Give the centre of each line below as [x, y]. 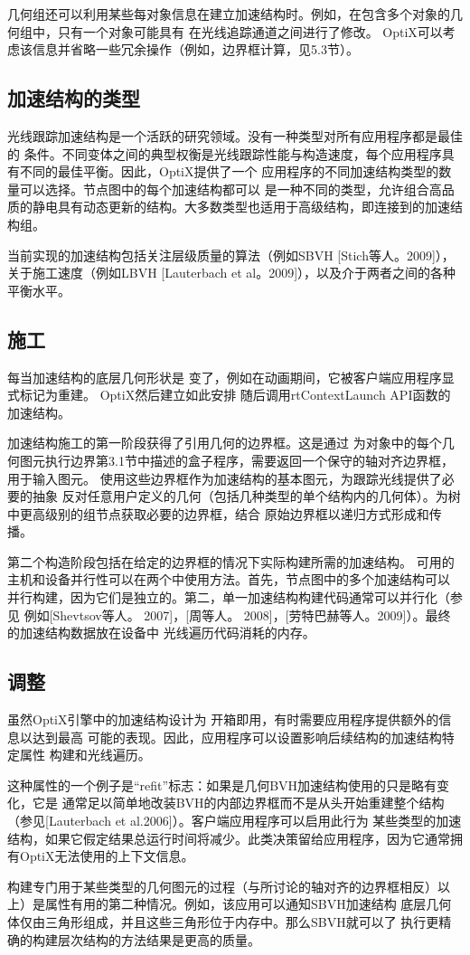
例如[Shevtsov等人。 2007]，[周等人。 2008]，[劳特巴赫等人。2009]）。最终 [237, 615]
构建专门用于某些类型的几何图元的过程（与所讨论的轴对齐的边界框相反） [222, 886]
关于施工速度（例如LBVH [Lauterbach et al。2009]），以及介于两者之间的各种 [232, 273]
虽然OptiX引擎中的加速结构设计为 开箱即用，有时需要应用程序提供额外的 [223, 719]
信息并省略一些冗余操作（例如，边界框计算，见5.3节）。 [195, 49]
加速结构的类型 [74, 98]
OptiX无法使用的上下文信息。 [107, 856]
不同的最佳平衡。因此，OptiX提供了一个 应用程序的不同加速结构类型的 [229, 171]
